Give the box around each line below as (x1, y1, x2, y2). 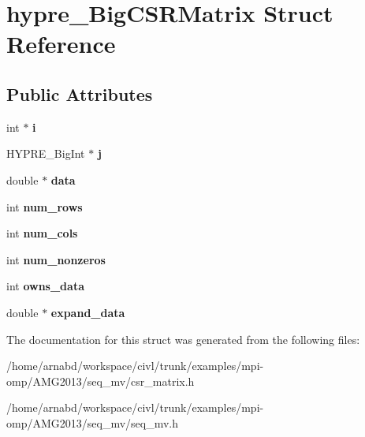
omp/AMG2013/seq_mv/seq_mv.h (6, 414, 179, 431)
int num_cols (6, 225, 78, 241)
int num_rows (6, 198, 83, 215)
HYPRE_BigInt (6, 145, 85, 162)
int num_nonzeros (6, 251, 106, 267)
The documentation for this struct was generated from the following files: (6, 331, 360, 347)
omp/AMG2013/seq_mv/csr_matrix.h (6, 372, 195, 389)
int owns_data (6, 278, 84, 294)
